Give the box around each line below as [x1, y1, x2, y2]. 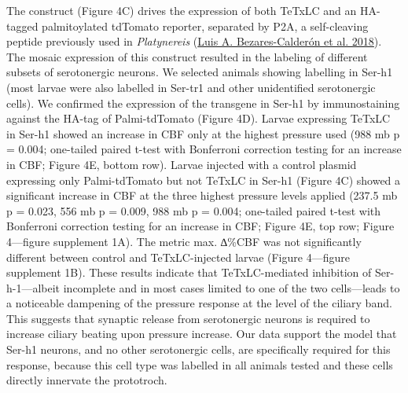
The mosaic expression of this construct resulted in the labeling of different [6, 48, 368, 64]
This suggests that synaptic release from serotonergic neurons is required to [6, 310, 370, 326]
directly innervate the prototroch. [6, 372, 167, 388]
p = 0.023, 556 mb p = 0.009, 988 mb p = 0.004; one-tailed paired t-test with [6, 202, 381, 219]
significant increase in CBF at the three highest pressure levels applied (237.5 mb [6, 187, 398, 204]
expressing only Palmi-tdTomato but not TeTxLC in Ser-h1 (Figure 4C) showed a [6, 171, 401, 188]
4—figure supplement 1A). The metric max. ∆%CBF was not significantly [6, 233, 362, 249]
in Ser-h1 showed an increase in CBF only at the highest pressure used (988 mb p [6, 125, 400, 141]
